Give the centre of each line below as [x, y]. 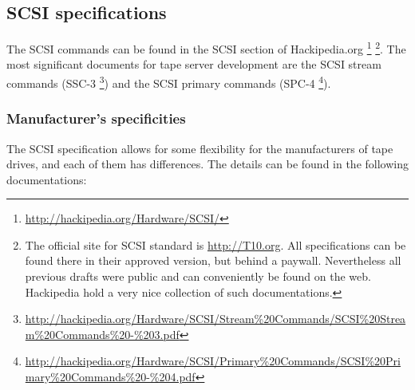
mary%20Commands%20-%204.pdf [110, 377]
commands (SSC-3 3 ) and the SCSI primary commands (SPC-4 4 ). [169, 82]
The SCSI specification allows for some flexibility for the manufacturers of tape [200, 148]
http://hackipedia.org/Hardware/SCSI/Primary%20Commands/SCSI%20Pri [213, 361]
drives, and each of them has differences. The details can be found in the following [207, 164]
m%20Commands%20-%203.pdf [102, 334]
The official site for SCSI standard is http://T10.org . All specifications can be [215, 244]
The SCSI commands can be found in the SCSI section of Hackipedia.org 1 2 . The [206, 47]
